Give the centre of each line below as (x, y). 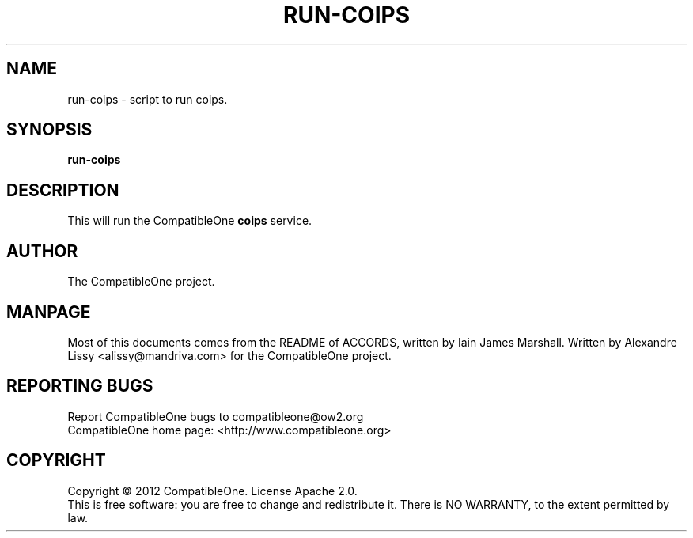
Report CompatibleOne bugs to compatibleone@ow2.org (216, 416)
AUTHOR (42, 251)
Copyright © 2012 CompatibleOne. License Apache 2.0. (212, 491)
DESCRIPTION (63, 190)
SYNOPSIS (49, 130)
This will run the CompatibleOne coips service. (190, 221)
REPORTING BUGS (80, 386)
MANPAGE (49, 312)
